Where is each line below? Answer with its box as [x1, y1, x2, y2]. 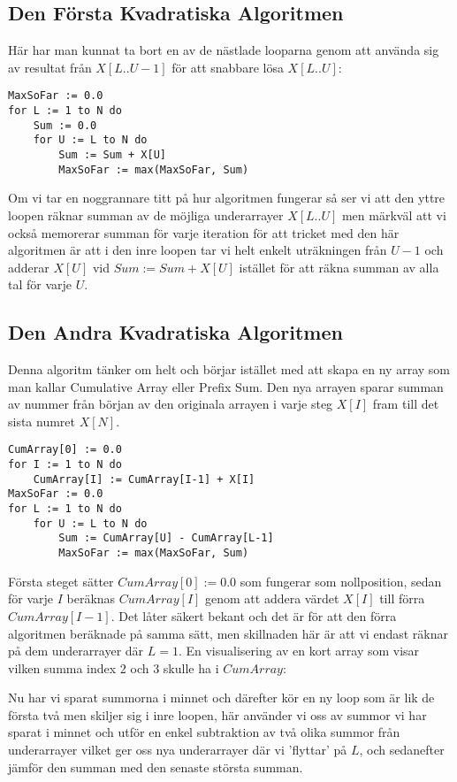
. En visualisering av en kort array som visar [178, 641, 420, 660]
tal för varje [8, 275, 72, 294]
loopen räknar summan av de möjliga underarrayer [8, 205, 284, 224]
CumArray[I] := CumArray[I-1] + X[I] [33, 472, 255, 486]
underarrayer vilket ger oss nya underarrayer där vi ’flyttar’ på [8, 740, 347, 759]
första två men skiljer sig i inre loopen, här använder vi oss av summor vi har [8, 705, 427, 724]
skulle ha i [163, 658, 219, 677]
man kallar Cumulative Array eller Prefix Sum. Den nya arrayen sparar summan [8, 377, 444, 395]
